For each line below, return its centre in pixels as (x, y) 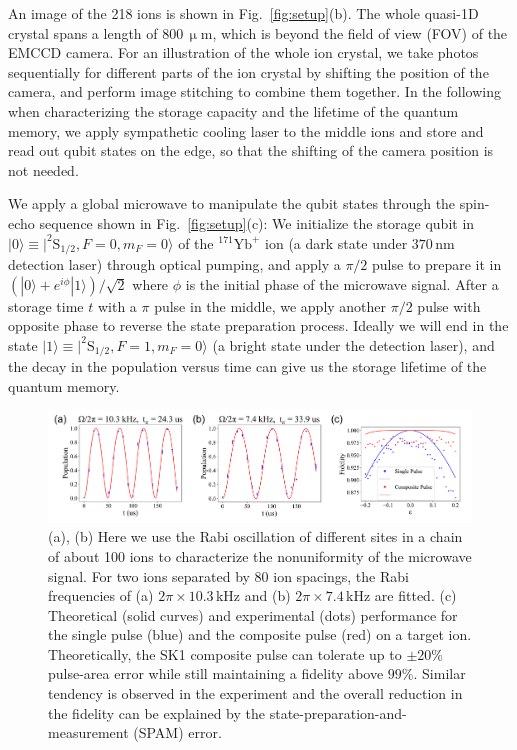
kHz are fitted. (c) (401, 595)
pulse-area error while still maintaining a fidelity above (216, 673)
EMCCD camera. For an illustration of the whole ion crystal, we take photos (243, 52)
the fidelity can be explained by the (157, 712)
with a (117, 305)
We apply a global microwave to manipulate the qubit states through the (232, 203)
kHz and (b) (253, 595)
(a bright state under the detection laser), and (353, 344)
